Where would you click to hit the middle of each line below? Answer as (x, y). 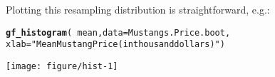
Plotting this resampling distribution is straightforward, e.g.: (138, 9)
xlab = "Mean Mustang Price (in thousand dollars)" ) (115, 45)
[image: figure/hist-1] (62, 66)
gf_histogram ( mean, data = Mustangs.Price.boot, (118, 32)
